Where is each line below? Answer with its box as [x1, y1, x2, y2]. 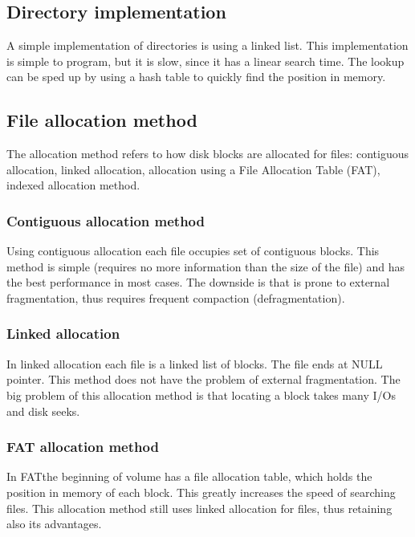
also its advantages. [6, 515, 102, 532]
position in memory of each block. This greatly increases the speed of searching [6, 483, 396, 500]
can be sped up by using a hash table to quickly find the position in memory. [6, 68, 386, 85]
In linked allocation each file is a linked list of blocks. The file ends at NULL [6, 355, 383, 372]
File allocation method [6, 108, 197, 132]
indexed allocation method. [6, 177, 140, 193]
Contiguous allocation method [6, 210, 205, 230]
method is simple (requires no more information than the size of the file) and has [6, 258, 405, 275]
